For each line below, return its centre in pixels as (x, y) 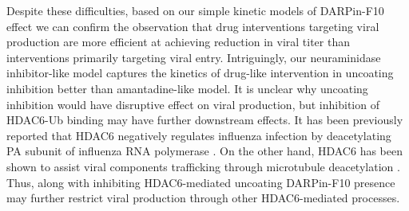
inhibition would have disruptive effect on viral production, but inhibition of (193, 104)
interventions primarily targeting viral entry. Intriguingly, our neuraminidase (194, 57)
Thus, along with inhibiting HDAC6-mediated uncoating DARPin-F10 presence (201, 182)
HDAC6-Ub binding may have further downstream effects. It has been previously (205, 120)
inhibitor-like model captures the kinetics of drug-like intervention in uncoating (200, 73)
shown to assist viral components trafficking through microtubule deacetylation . (203, 166)
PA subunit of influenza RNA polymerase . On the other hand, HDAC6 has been (204, 151)
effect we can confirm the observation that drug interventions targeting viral (193, 26)
